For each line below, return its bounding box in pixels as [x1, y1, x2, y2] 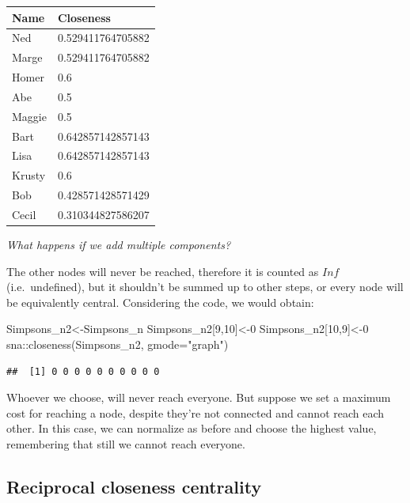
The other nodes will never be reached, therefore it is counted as [6, 263, 319, 279]
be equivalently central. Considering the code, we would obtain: [6, 293, 314, 310]
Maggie [12, 108, 47, 124]
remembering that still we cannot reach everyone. [6, 435, 245, 452]
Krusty [12, 167, 46, 183]
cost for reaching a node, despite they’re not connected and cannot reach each [6, 404, 385, 421]
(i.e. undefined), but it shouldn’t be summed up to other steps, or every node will [6, 278, 404, 295]
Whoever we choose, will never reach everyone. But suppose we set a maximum [6, 389, 391, 406]
